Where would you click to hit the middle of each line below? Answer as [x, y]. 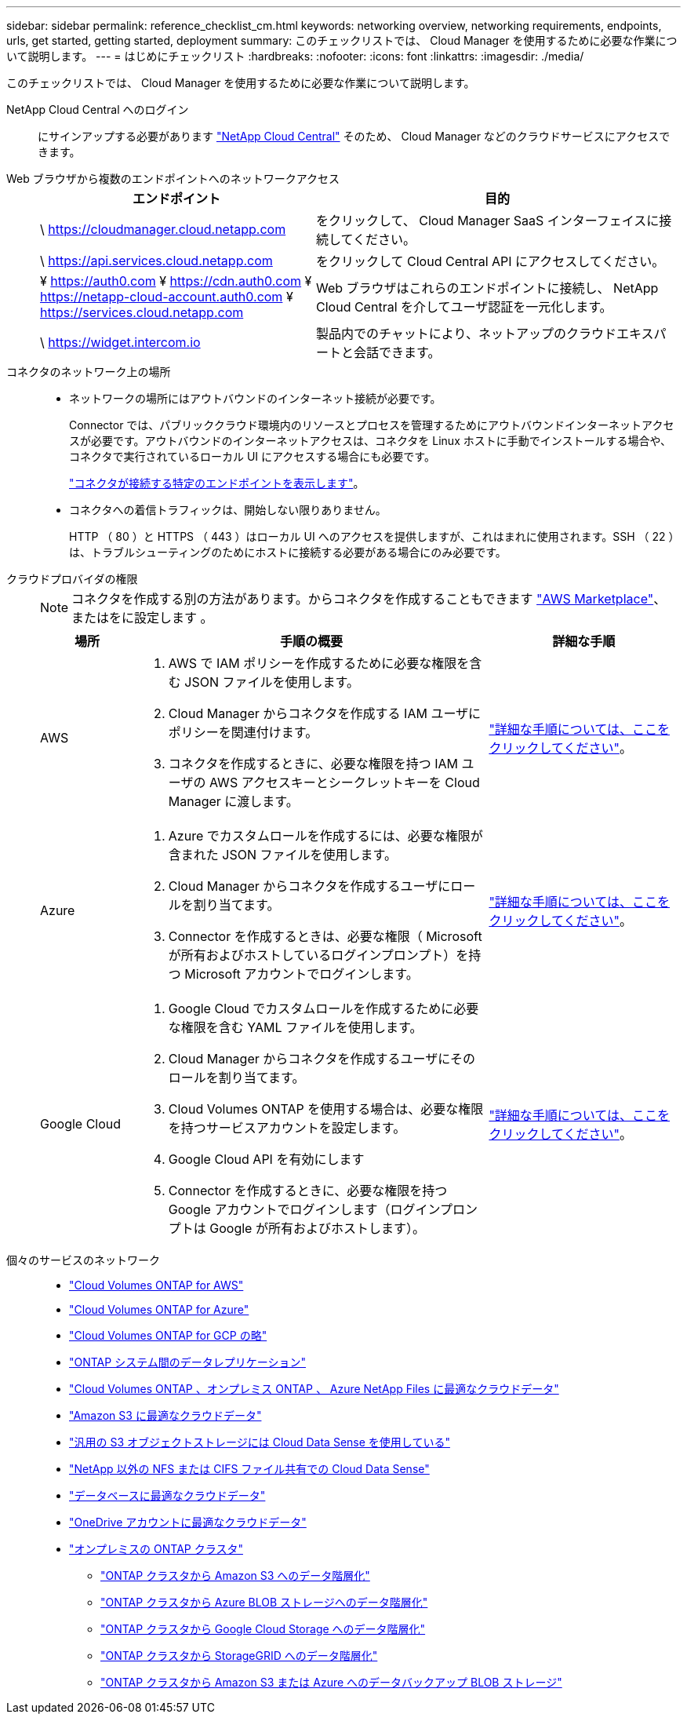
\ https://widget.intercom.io [120, 342]
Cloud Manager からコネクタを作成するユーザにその [322, 1059]
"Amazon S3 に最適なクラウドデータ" [165, 1415]
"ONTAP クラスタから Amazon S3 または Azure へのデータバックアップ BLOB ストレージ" [331, 1682]
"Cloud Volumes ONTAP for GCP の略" [168, 1335]
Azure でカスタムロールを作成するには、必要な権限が [325, 836]
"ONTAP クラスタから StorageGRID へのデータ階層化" [239, 1656]
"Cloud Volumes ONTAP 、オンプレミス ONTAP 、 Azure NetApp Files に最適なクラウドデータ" [314, 1389]
